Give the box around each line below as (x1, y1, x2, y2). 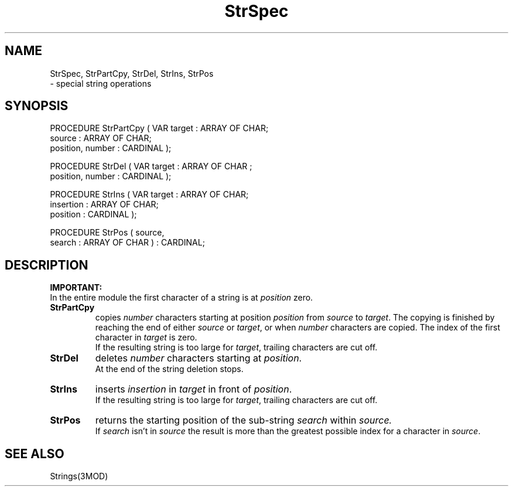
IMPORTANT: (50, 282, 102, 293)
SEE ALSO (5, 446, 64, 461)
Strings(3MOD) (50, 471, 108, 482)
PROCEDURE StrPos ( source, (50, 227, 165, 238)
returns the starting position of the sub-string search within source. (95, 414, 392, 427)
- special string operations (50, 78, 152, 88)
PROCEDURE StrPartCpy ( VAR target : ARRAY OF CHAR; (50, 123, 269, 134)
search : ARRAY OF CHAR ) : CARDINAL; (50, 237, 205, 248)
